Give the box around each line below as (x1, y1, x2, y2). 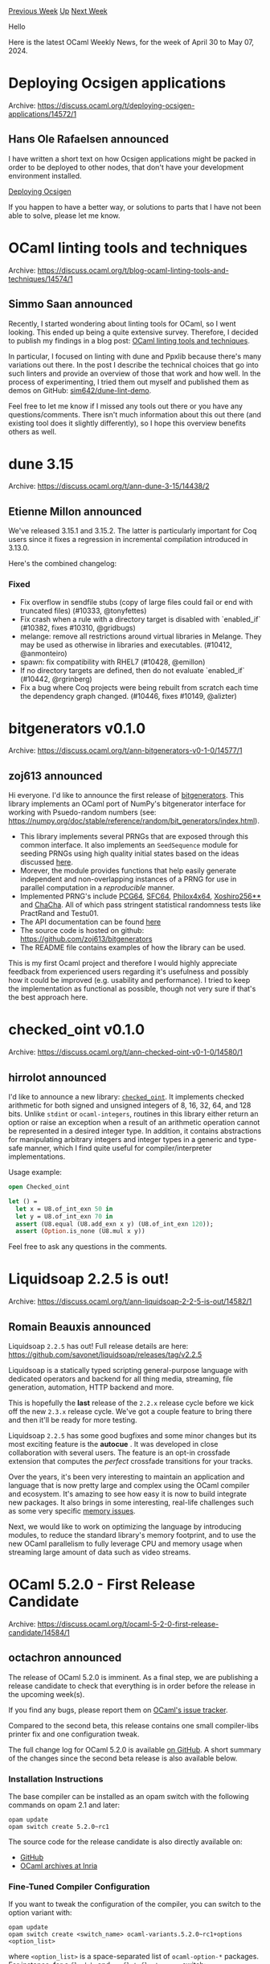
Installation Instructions (8, 1773, 104, 1785)
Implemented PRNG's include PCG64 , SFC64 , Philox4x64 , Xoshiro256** (19, 891, 262, 902)
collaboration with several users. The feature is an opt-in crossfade (8, 1448, 231, 1457)
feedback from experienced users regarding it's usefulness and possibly (8, 967, 249, 976)
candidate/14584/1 (8, 1627, 70, 1637)
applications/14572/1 (8, 109, 77, 118)
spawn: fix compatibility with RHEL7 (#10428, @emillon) (19, 657, 206, 667)
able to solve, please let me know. (8, 211, 121, 220)
